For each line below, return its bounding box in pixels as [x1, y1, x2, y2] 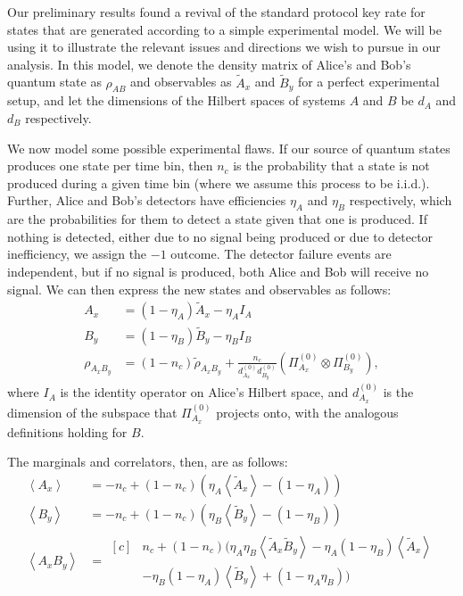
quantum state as [7, 72, 102, 91]
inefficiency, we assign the [7, 244, 147, 263]
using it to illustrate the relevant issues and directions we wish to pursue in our [7, 37, 441, 56]
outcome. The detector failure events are [170, 244, 392, 263]
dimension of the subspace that [7, 402, 178, 421]
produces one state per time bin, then [7, 156, 213, 175]
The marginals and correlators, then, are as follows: [7, 452, 288, 471]
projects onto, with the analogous [216, 402, 399, 421]
